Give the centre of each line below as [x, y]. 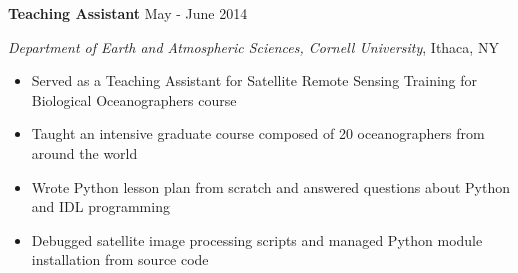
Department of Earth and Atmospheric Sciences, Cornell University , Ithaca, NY [253, 46]
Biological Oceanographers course [134, 99]
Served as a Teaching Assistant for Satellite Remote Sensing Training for [254, 80]
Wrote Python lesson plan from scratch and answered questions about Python [271, 186]
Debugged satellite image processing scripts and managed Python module [257, 239]
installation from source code [120, 259]
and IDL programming [100, 206]
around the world [84, 152]
